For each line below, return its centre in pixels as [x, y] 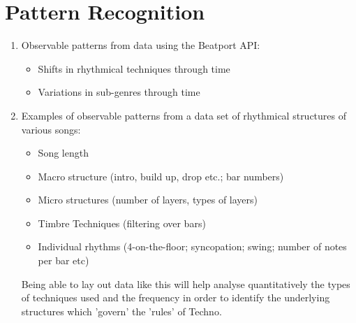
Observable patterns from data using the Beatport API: [141, 45]
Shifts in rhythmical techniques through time [134, 68]
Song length [63, 153]
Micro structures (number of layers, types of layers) [148, 200]
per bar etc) [64, 260]
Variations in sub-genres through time [119, 92]
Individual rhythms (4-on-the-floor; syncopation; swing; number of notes [192, 246]
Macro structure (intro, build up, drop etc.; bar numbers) [161, 176]
